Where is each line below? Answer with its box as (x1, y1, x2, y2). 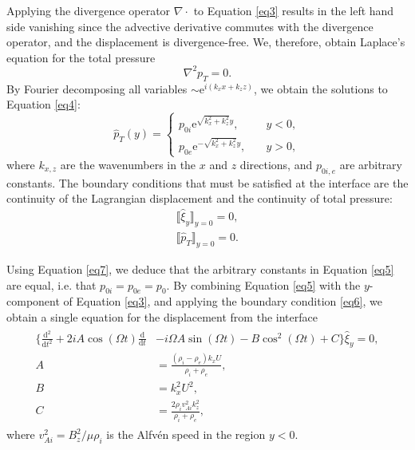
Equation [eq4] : (6, 96, 81, 112)
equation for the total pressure (6, 49, 156, 65)
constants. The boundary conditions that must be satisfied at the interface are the (6, 174, 409, 191)
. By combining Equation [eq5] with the (166, 276, 361, 293)
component (6, 293, 60, 310)
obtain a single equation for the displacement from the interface (6, 308, 318, 325)
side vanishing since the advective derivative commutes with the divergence (6, 18, 373, 34)
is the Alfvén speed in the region (106, 426, 266, 443)
